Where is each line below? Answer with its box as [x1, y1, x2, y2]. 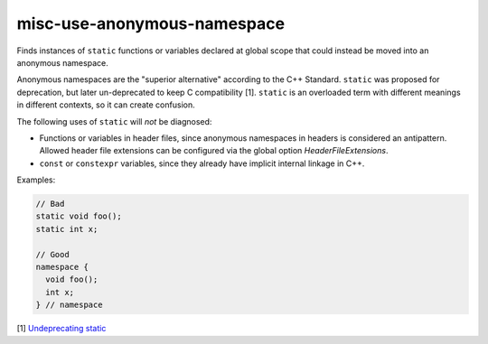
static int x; [35, 224, 99, 234]
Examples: [16, 174, 56, 185]
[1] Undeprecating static [16, 323, 107, 334]
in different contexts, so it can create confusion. [16, 99, 195, 110]
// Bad [35, 199, 65, 209]
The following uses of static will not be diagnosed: [16, 116, 212, 126]
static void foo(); [35, 211, 122, 221]
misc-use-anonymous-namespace [16, 14, 285, 33]
